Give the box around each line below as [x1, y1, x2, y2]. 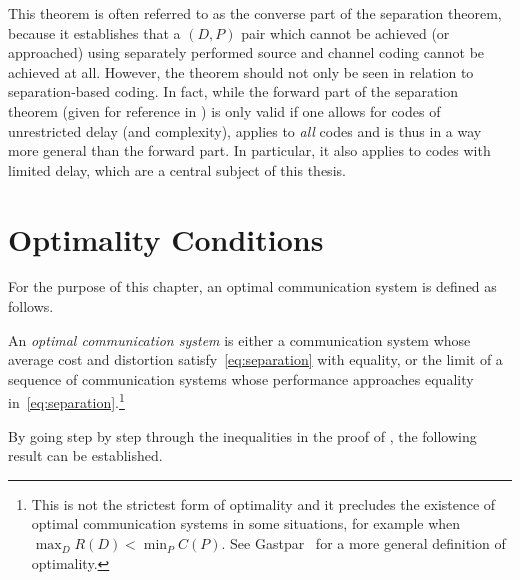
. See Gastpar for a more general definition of [221, 533, 506, 554]
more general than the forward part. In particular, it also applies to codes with [8, 140, 491, 161]
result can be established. [8, 445, 163, 466]
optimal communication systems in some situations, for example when [31, 513, 461, 534]
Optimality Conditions [8, 218, 324, 259]
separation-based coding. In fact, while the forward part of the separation [8, 81, 459, 102]
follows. [8, 296, 54, 317]
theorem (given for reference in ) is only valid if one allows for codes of [8, 100, 441, 121]
